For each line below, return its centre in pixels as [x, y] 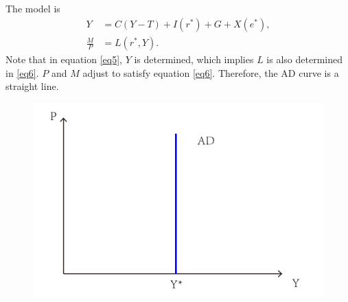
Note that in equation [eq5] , [64, 59]
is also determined [304, 59]
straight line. [32, 86]
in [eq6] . [22, 72]
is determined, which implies [194, 59]
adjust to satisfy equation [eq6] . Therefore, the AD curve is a [211, 72]
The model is [33, 9]
